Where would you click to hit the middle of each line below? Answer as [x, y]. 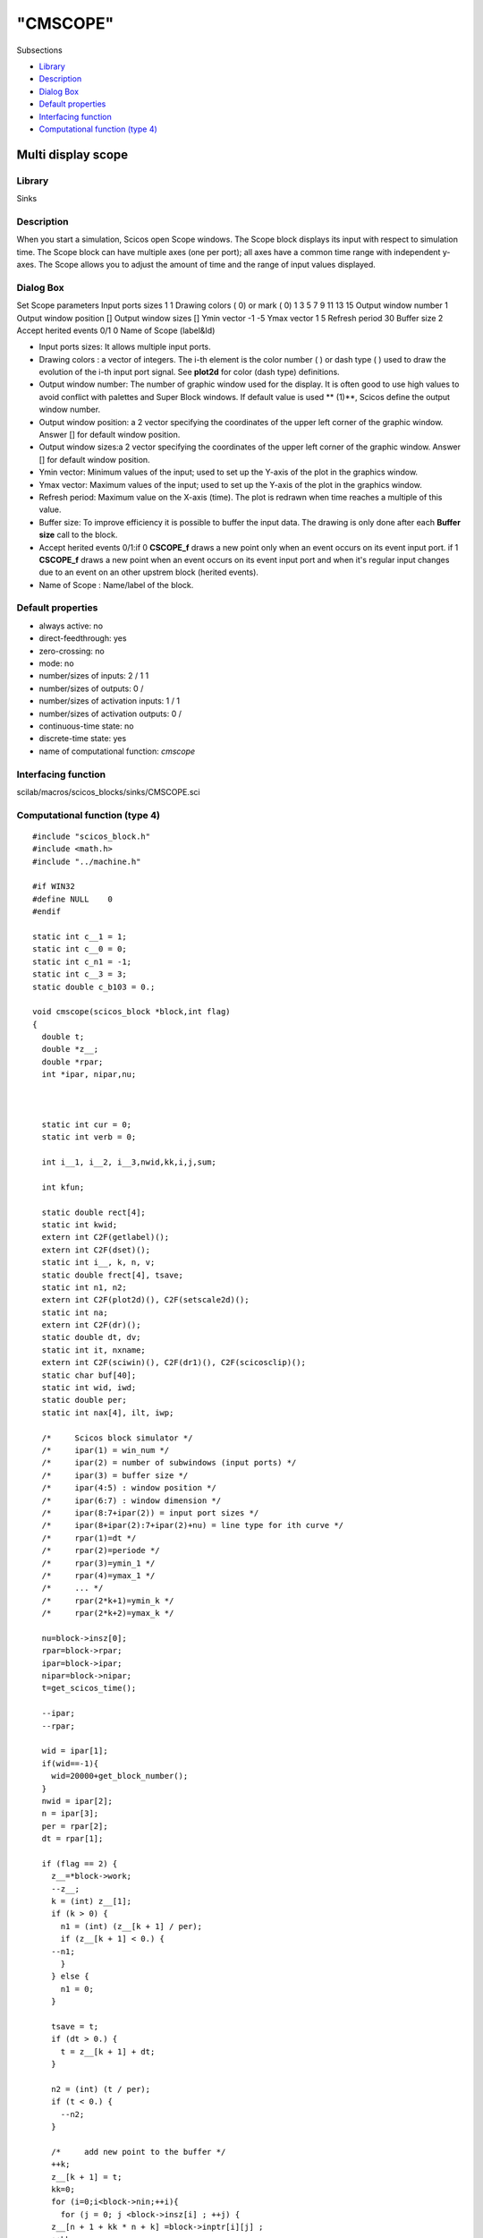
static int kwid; [80, 1225]
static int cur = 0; [87, 1124]
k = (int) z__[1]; [91, 1901]
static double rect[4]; [94, 1212]
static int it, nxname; [94, 1350]
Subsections [39, 50]
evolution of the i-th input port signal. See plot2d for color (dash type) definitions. [189, 372]
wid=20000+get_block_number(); [119, 1776]
